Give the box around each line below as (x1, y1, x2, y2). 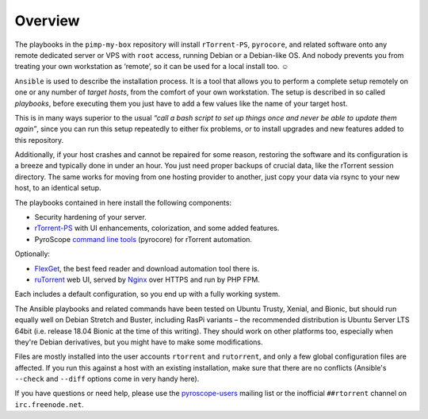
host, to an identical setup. (14, 183, 102, 193)
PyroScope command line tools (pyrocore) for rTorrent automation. (34, 234, 253, 244)
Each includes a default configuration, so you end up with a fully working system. (14, 290, 281, 299)
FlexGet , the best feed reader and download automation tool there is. (34, 263, 260, 273)
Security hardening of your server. (34, 213, 147, 222)
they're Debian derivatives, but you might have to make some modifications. (14, 337, 263, 347)
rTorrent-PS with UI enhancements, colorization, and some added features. (34, 223, 280, 233)
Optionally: (14, 249, 51, 259)
